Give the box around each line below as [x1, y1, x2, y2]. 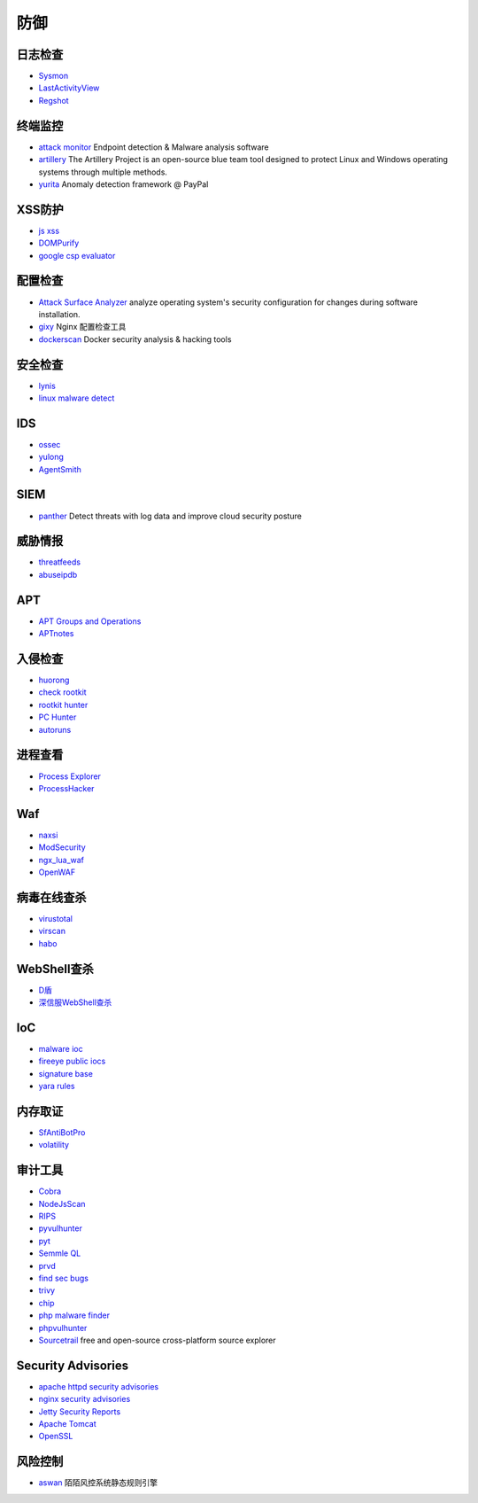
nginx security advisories [38, 1394, 131, 1405]
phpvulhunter [38, 1322, 88, 1333]
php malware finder [38, 1310, 111, 1320]
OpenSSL [38, 1431, 73, 1442]
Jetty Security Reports [38, 1406, 121, 1417]
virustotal [38, 913, 73, 923]
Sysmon [38, 71, 69, 82]
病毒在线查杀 [16, 890, 87, 905]
